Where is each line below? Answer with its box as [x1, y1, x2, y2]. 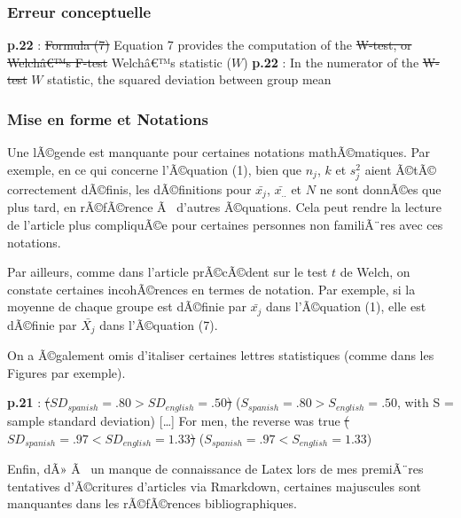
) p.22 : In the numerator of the [243, 52, 419, 71]
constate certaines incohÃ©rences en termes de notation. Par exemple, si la [7, 279, 416, 298]
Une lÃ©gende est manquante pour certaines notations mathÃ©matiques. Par [7, 143, 431, 161]
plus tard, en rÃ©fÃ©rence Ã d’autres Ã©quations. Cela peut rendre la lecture [7, 198, 442, 216]
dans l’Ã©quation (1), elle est [266, 297, 426, 316]
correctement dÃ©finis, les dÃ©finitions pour [7, 179, 252, 198]
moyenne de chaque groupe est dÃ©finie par [7, 297, 246, 316]
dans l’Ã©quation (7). [99, 315, 218, 334]
